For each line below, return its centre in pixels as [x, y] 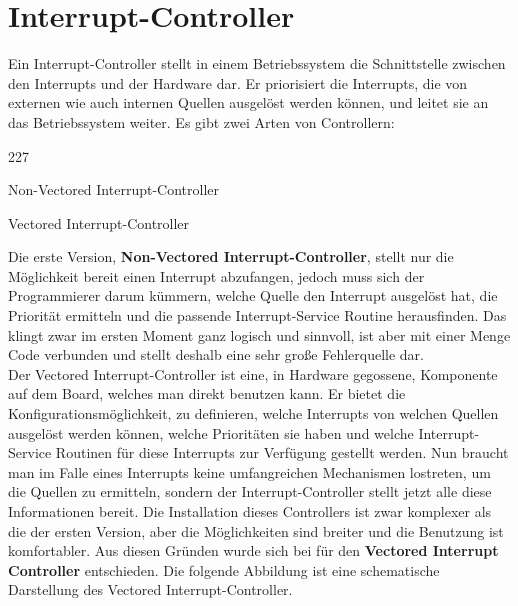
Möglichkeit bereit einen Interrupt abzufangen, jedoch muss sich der [216, 275]
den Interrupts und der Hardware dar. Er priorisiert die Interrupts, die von [238, 82]
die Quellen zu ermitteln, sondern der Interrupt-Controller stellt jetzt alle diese [250, 491]
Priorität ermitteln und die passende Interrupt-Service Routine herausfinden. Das [257, 315]
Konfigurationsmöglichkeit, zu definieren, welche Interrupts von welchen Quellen [253, 413]
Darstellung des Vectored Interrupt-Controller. [150, 589]
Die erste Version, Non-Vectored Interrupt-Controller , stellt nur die [231, 256]
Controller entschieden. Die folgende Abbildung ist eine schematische [224, 569]
